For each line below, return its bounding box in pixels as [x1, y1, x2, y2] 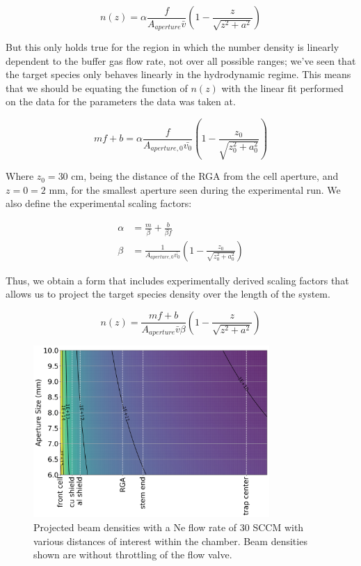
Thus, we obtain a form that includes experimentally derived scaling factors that [6, 273, 349, 287]
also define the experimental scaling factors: [6, 196, 192, 211]
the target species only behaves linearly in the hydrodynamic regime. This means [6, 67, 351, 82]
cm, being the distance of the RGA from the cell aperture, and [71, 169, 339, 183]
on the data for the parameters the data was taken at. [6, 94, 236, 109]
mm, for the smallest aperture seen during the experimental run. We [49, 182, 341, 197]
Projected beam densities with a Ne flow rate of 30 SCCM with [33, 519, 304, 534]
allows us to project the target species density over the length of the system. [6, 286, 330, 301]
